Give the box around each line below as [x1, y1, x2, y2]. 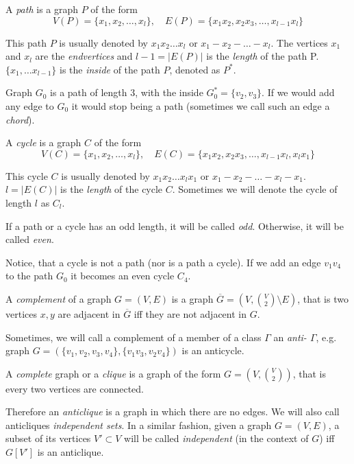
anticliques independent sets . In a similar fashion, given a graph [5, 417, 272, 432]
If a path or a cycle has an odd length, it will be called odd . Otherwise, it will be [5, 218, 344, 233]
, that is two [297, 291, 349, 305]
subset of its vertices [5, 431, 91, 445]
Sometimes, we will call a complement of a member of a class [5, 329, 262, 344]
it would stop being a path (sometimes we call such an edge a [71, 98, 330, 113]
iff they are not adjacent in [134, 306, 246, 321]
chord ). [5, 112, 35, 126]
